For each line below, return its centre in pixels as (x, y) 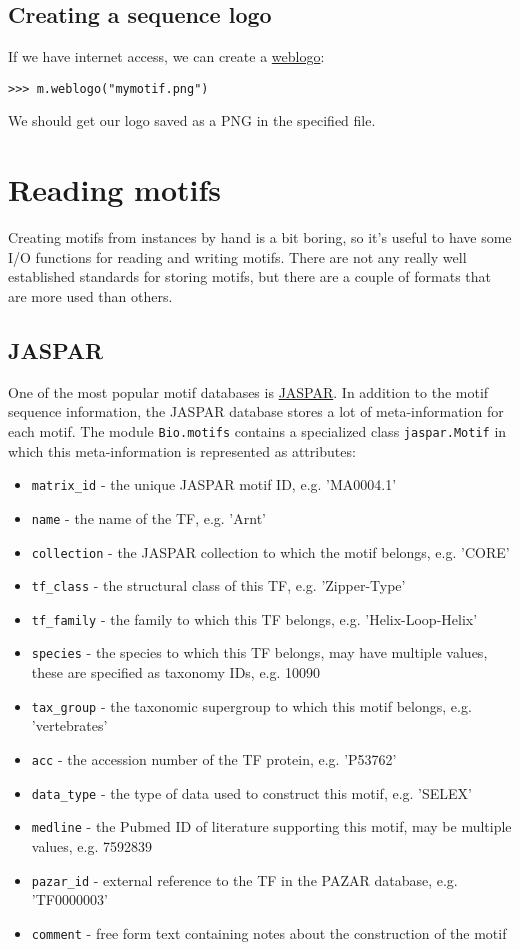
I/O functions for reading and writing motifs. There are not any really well (237, 256)
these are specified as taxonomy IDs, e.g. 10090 (176, 672)
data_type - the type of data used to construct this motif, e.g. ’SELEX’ (251, 792)
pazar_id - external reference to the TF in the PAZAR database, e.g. (244, 879)
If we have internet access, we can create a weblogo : (166, 56)
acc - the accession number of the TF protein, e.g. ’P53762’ (214, 758)
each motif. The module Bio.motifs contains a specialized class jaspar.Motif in (257, 430)
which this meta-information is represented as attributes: (182, 450)
